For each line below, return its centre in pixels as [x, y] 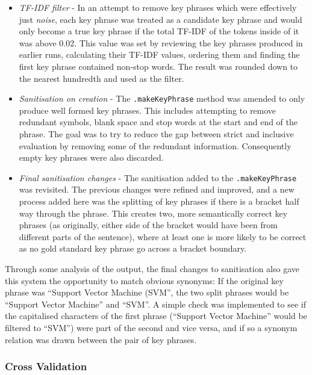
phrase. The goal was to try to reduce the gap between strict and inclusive [156, 134]
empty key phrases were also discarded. [91, 157]
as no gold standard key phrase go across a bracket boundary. [133, 248]
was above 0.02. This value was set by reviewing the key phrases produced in [161, 42]
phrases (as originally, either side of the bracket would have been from [148, 225]
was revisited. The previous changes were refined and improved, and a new [157, 189]
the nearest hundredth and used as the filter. [101, 78]
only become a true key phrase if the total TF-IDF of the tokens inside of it [159, 31]
